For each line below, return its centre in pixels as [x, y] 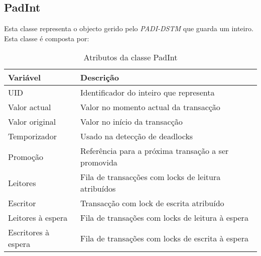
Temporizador [32, 136]
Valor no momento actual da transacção [150, 107]
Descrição [100, 77]
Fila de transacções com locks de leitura [151, 177]
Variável [25, 77]
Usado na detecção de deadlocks [137, 136]
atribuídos [98, 189]
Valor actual [30, 107]
